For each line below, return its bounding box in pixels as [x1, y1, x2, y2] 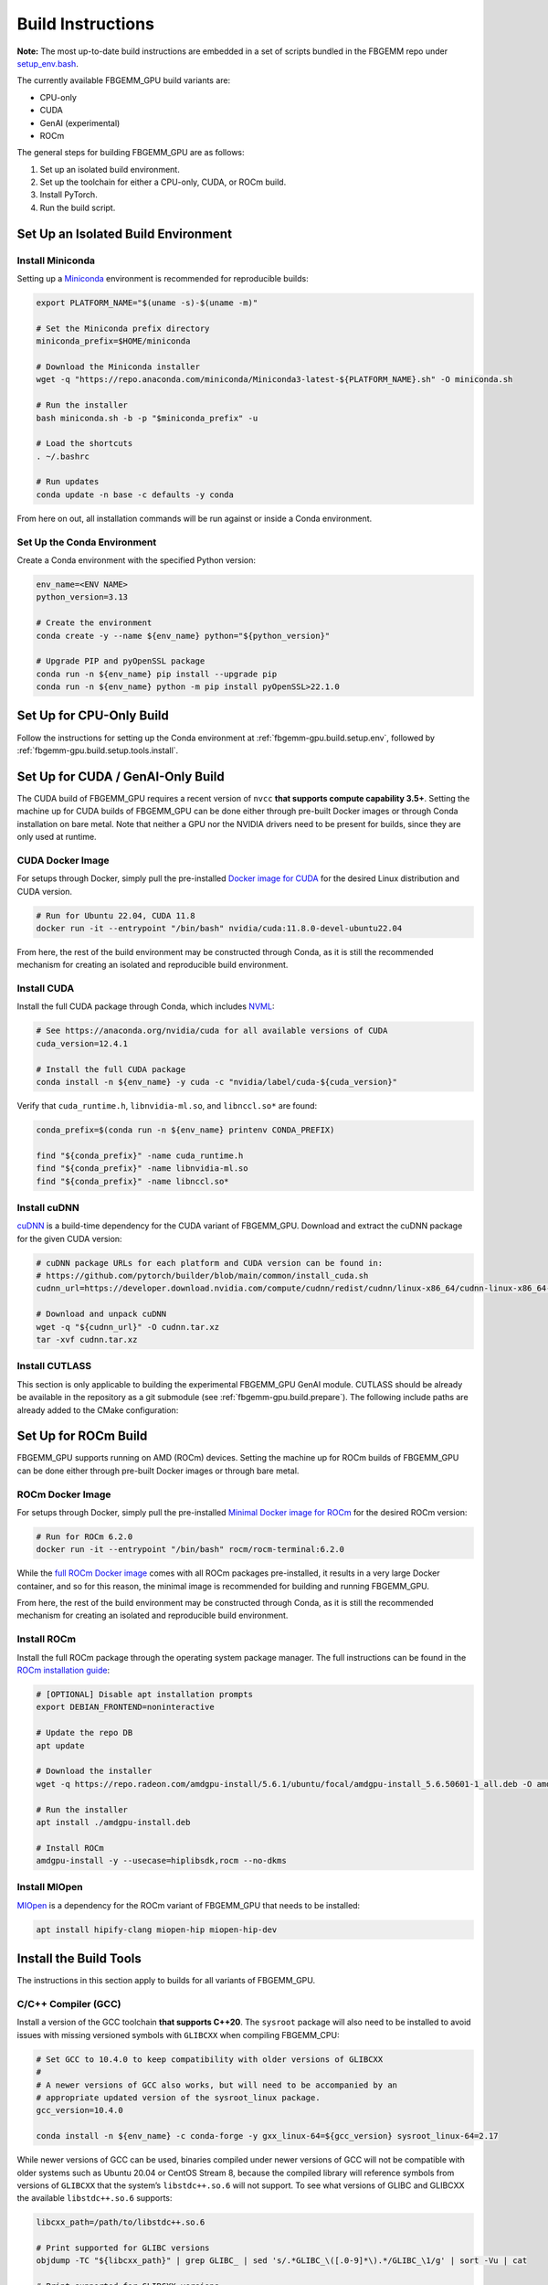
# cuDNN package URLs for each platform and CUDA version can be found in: [36, 1258, 384, 1268]
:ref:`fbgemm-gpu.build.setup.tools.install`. [16, 745, 179, 756]
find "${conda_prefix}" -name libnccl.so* [36, 1175, 229, 1186]
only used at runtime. [16, 832, 97, 843]
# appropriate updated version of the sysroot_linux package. [36, 2092, 321, 2102]
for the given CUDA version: [16, 1233, 122, 1244]
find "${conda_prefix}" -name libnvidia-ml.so [36, 1164, 248, 1174]
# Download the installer [36, 1766, 153, 1777]
